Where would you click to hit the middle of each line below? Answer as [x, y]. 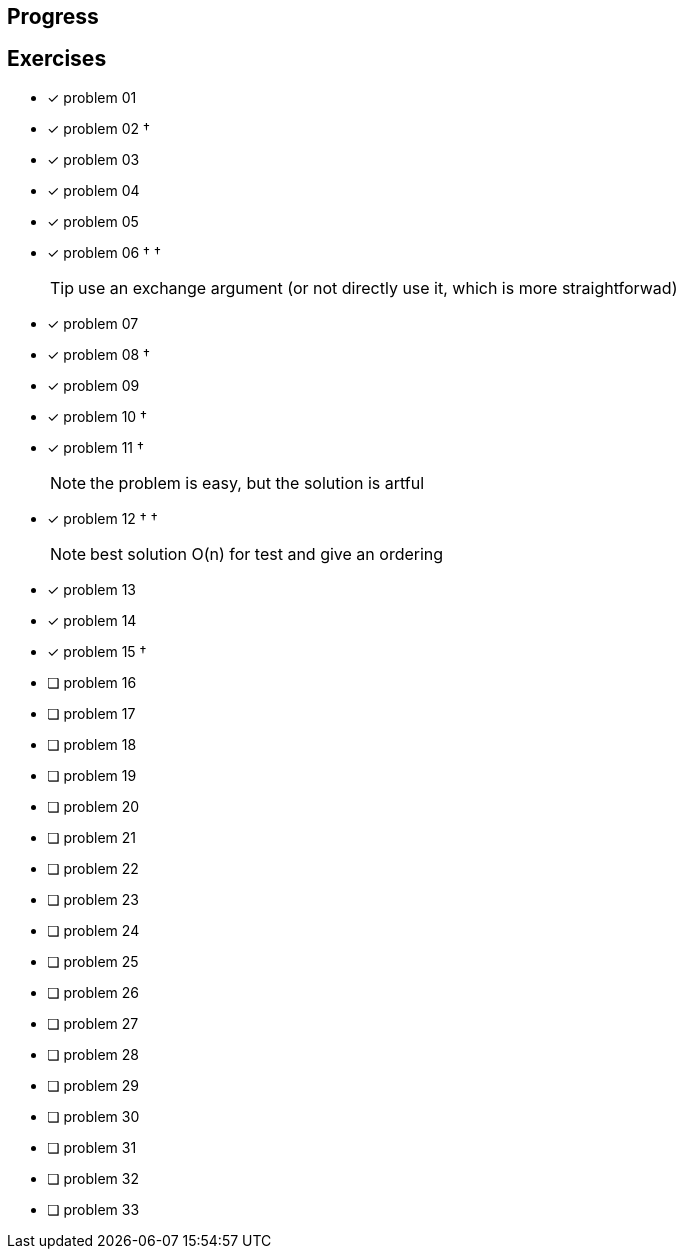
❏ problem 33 [93, 1209]
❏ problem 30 [93, 1116]
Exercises [57, 59]
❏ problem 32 [93, 1178]
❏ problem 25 [93, 961]
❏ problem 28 [93, 1054]
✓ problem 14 [92, 620]
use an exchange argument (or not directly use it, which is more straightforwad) [378, 287]
